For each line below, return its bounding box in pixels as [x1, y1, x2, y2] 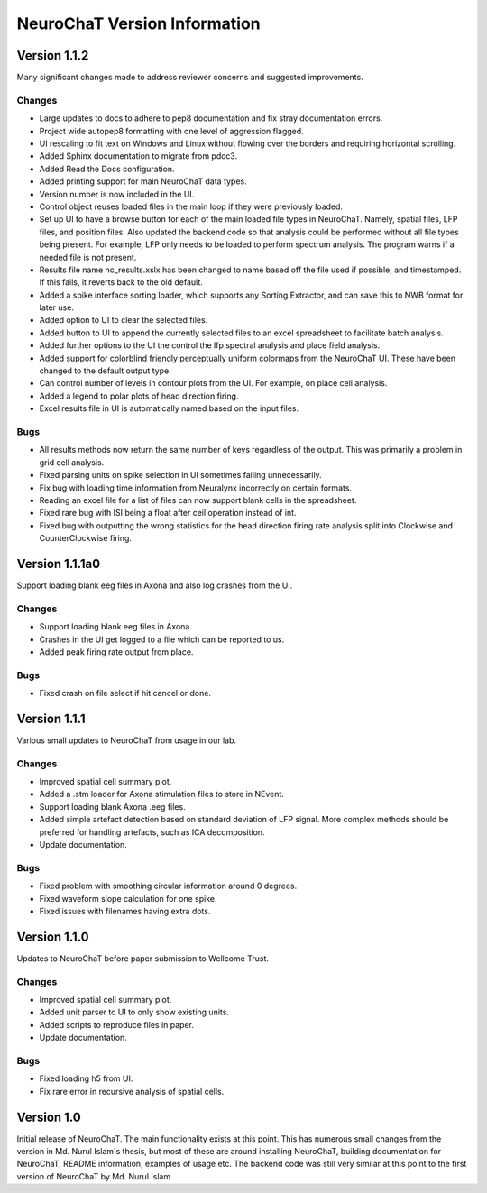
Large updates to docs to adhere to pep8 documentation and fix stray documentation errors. [39, 113, 383, 124]
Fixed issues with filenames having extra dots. [39, 905, 211, 916]
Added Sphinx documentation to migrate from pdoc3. [39, 151, 238, 161]
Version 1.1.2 [16, 48, 89, 63]
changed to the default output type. [39, 365, 171, 376]
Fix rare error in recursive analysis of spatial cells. [39, 1086, 225, 1097]
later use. [39, 302, 74, 313]
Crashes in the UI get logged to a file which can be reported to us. [39, 634, 285, 645]
